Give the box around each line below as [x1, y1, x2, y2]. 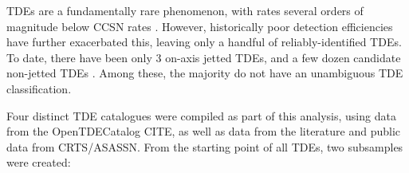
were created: [6, 154, 71, 171]
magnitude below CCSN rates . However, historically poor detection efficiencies [6, 18, 393, 34]
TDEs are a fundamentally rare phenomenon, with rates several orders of [6, 2, 364, 18]
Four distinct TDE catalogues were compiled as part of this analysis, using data [6, 107, 396, 124]
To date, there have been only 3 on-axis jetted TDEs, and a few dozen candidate [6, 49, 401, 65]
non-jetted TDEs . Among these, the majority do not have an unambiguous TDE [6, 65, 403, 81]
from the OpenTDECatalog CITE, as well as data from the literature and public [6, 123, 401, 140]
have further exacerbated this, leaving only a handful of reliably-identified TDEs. [6, 33, 402, 50]
